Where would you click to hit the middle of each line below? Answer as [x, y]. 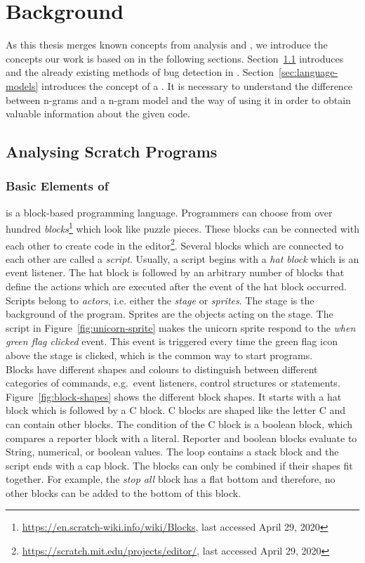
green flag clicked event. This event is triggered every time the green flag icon [172, 341]
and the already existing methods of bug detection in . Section [140, 72]
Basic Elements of [57, 186]
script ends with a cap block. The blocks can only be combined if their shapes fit [179, 465]
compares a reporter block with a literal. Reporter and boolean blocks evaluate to [181, 438]
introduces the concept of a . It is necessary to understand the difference [197, 85]
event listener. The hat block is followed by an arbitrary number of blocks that [175, 272]
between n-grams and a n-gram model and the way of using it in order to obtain [178, 99]
